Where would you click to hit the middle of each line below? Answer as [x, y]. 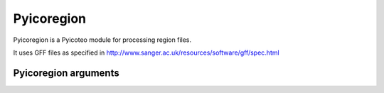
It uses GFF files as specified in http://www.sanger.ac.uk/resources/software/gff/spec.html [146, 53]
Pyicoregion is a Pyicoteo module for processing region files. [102, 40]
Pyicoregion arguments [66, 73]
